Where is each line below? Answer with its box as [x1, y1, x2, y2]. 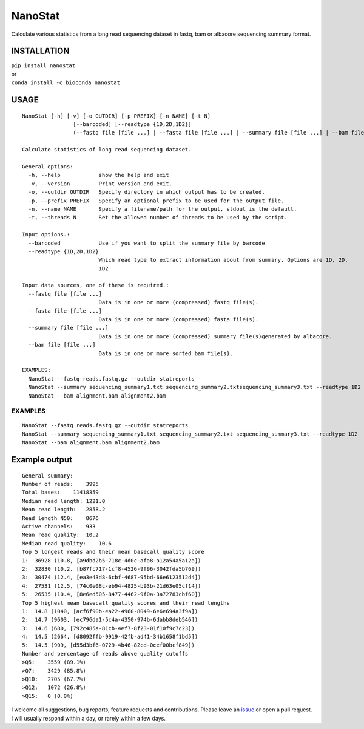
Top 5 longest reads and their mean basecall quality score [22, 548, 204, 556]
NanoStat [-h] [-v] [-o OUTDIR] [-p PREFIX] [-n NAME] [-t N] [22, 112, 211, 119]
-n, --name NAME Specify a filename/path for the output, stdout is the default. [28, 205, 297, 212]
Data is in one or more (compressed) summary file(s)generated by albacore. [98, 333, 332, 339]
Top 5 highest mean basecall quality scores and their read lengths [22, 599, 230, 606]
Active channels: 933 [22, 523, 96, 530]
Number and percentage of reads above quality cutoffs [22, 650, 189, 657]
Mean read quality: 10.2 [22, 531, 99, 539]
